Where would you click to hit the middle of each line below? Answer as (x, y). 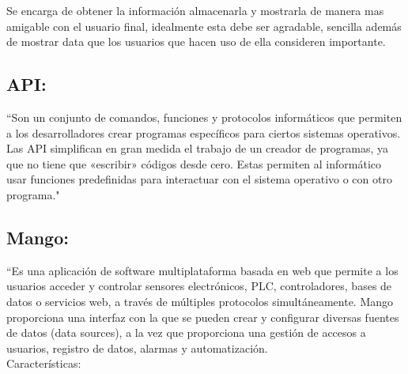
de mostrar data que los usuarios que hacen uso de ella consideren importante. (196, 42)
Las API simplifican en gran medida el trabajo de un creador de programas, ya (198, 148)
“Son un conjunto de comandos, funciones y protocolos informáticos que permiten (204, 117)
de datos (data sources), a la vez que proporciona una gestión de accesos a (186, 332)
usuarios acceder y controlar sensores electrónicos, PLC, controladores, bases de (199, 286)
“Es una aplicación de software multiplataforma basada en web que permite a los (202, 270)
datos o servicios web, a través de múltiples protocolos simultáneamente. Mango (200, 301)
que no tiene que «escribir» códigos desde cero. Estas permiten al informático (194, 163)
